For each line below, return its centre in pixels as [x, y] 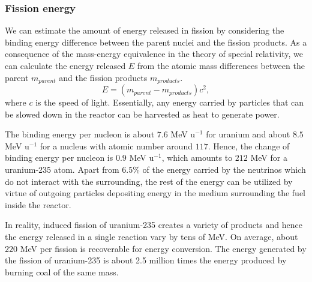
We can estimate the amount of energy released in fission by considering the [145, 30]
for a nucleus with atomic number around [116, 145]
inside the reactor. [38, 204]
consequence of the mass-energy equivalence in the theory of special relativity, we [154, 54]
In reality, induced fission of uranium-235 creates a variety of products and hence [154, 225]
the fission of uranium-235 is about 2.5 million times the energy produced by [146, 260]
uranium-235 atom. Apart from [62, 169]
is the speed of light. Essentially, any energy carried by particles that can [170, 102]
